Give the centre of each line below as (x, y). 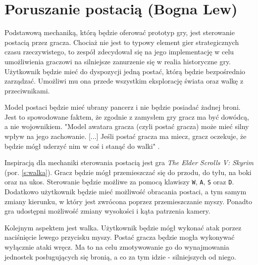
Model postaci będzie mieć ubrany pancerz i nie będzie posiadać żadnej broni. (123, 107)
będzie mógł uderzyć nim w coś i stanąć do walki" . (82, 146)
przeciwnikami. (27, 90)
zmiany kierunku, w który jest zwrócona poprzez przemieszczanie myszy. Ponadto (128, 201)
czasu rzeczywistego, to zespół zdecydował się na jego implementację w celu (119, 52)
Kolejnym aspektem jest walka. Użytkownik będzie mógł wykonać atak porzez (123, 227)
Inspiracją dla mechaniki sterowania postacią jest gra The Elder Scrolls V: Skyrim (129, 162)
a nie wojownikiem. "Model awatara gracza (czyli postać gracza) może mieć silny (127, 126)
